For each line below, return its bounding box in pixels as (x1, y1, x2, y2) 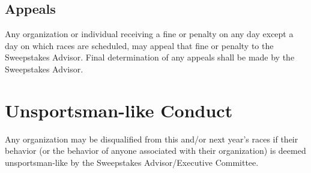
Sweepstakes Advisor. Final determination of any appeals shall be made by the (5, 51, 295, 63)
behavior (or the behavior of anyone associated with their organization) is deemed (5, 144, 306, 157)
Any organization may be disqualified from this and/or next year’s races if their (5, 132, 298, 145)
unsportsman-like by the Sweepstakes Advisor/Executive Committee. (5, 156, 259, 168)
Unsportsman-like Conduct (5, 98, 233, 122)
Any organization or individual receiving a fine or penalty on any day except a (5, 28, 294, 40)
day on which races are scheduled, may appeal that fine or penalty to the (5, 39, 274, 51)
